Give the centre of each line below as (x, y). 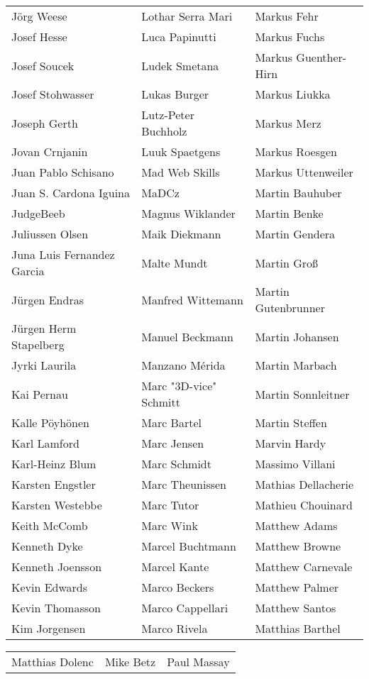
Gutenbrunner (290, 308)
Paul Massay (198, 662)
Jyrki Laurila (44, 365)
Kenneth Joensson (57, 567)
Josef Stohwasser (53, 94)
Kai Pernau (40, 394)
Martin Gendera (295, 234)
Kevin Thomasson (56, 608)
